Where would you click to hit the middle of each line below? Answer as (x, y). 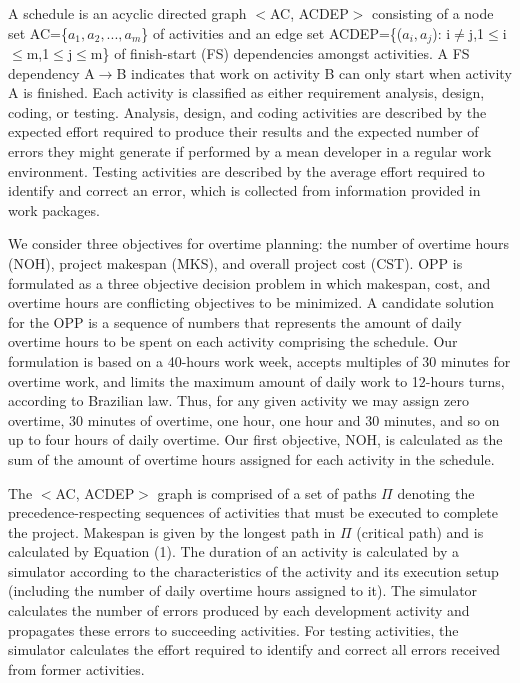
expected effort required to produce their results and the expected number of (243, 131)
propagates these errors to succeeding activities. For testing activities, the (233, 629)
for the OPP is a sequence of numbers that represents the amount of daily (235, 321)
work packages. (54, 209)
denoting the (436, 492)
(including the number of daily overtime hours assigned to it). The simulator (243, 590)
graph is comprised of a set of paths (267, 492)
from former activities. (76, 668)
